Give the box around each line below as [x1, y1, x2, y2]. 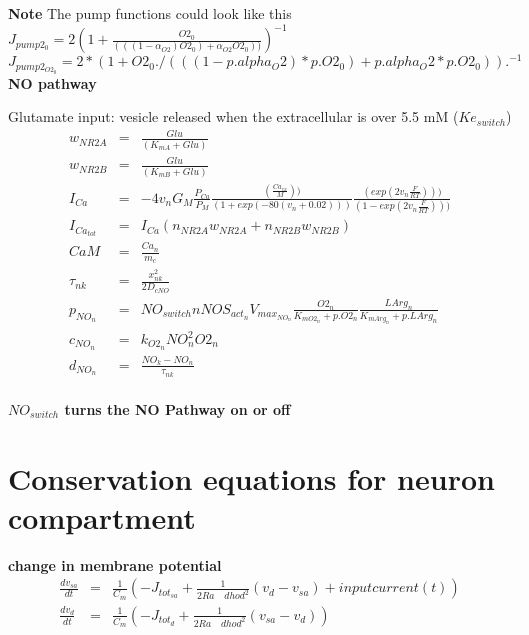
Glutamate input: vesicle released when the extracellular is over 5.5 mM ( [8, 106, 459, 127]
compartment [8, 496, 196, 537]
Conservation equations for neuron [8, 457, 495, 498]
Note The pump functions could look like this [8, 3, 292, 23]
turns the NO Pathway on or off [64, 398, 291, 419]
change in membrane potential [8, 554, 222, 575]
